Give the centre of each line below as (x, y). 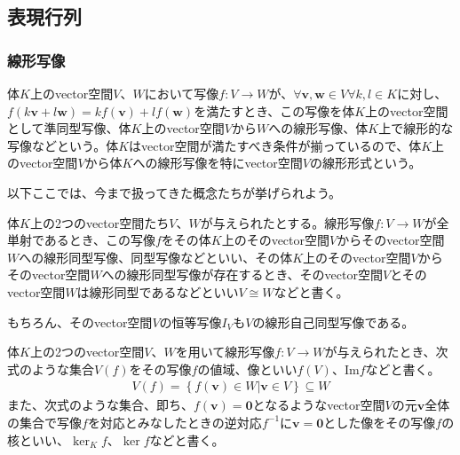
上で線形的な (416, 128)
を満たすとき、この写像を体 (274, 110)
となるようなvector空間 (319, 405)
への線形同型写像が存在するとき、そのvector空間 (242, 275)
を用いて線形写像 (225, 352)
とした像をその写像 (380, 422)
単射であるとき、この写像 (81, 240)
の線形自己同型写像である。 (333, 322)
